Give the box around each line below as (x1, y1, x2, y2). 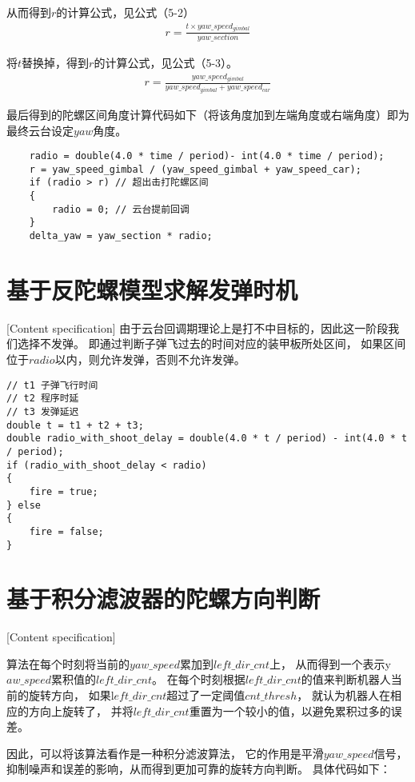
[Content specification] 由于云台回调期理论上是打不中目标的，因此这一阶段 (6, 319, 389, 336)
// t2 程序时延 (6, 393, 79, 405)
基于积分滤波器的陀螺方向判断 (6, 582, 321, 615)
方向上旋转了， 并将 (28, 702, 134, 719)
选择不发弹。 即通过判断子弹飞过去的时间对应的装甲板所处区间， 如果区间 (17, 335, 406, 352)
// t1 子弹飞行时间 (6, 379, 98, 391)
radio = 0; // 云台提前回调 (52, 203, 190, 215)
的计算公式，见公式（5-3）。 (94, 54, 238, 70)
